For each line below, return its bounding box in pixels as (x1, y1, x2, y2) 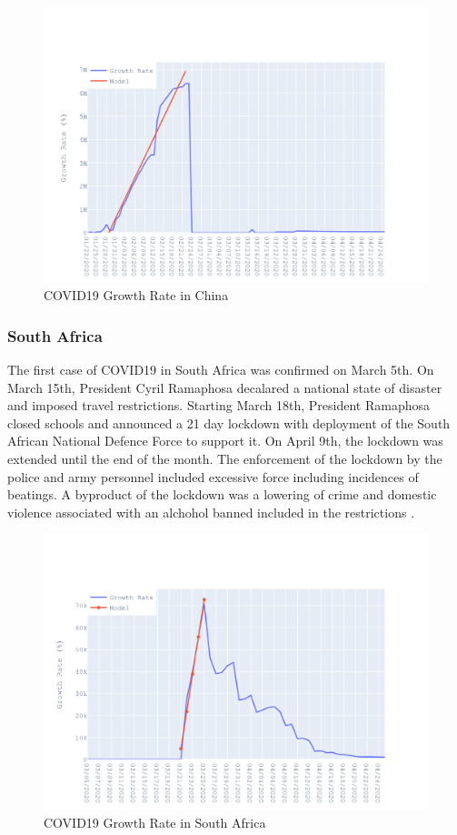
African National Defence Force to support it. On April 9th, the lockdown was (7, 431, 443, 450)
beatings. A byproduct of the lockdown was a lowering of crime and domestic (7, 485, 437, 504)
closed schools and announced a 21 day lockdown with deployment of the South (7, 413, 451, 432)
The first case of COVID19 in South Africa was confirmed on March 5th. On (7, 360, 434, 379)
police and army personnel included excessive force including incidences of (7, 467, 419, 486)
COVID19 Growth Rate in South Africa (44, 812, 266, 831)
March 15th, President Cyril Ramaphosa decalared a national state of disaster (7, 377, 442, 397)
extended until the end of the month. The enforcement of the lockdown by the (7, 449, 442, 468)
